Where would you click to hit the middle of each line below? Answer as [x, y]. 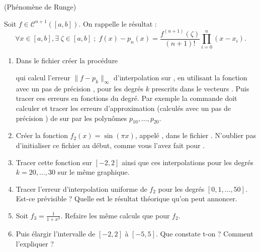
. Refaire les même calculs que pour [115, 215]
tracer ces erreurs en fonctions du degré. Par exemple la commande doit [126, 98]
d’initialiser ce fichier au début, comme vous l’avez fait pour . [110, 145]
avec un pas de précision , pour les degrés [79, 88]
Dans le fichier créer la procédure [67, 60]
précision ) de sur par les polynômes [71, 118]
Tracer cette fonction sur [54, 162]
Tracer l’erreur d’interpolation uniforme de [81, 188]
